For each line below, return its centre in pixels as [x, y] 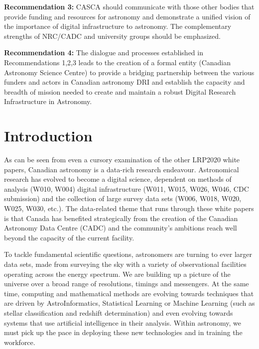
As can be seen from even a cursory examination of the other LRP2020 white [122, 160]
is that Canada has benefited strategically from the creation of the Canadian [121, 218]
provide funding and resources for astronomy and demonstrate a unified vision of [127, 16]
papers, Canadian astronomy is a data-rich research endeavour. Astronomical [122, 169]
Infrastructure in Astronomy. [48, 101]
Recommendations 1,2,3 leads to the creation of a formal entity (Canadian [118, 62]
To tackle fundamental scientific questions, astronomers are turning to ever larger [128, 254]
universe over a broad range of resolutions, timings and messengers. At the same [127, 284]
